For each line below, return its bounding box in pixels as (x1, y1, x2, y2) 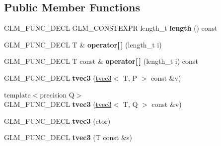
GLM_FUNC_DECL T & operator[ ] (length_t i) (4, 39, 162, 49)
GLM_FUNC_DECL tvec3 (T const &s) (4, 132, 132, 143)
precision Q (40, 89, 74, 99)
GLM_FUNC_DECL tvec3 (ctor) (4, 115, 111, 126)
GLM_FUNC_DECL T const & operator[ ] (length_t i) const (4, 56, 198, 66)
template (4, 89, 31, 99)
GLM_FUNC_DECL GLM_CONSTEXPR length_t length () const (4, 23, 218, 33)
